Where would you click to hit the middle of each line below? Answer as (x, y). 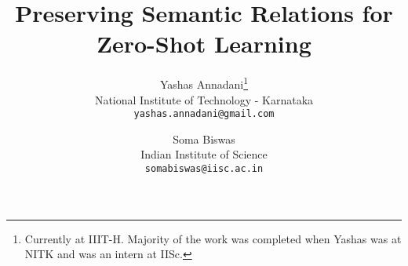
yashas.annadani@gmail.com (204, 114)
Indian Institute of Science (204, 154)
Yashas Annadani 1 (204, 83)
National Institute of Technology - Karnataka (204, 99)
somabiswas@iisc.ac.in (204, 169)
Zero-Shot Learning (204, 44)
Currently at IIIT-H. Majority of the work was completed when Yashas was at (213, 238)
